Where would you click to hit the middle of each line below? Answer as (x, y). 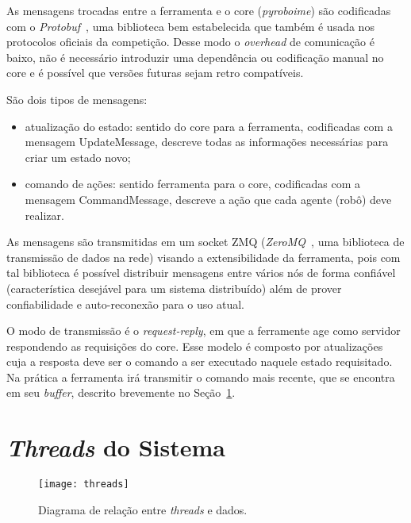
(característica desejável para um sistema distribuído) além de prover (174, 288)
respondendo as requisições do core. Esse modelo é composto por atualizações (195, 346)
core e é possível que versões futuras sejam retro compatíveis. (155, 73)
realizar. (44, 215)
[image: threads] (84, 485)
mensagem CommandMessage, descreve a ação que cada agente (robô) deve (208, 199)
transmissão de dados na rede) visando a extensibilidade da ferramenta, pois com (204, 257)
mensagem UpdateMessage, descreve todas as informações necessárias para (207, 142)
